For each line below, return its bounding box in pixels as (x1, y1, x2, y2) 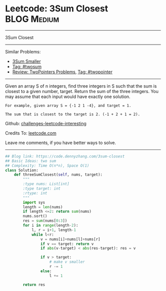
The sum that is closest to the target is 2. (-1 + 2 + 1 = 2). (5, 112, 140, 117)
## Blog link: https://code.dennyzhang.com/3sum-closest (5, 154, 125, 159)
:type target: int (23, 186, 61, 191)
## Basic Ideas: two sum (5, 158, 56, 163)
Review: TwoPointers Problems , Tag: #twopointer (12, 69, 113, 75)
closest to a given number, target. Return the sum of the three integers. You (5, 88, 159, 94)
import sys (23, 200, 45, 205)
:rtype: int (23, 191, 48, 195)
